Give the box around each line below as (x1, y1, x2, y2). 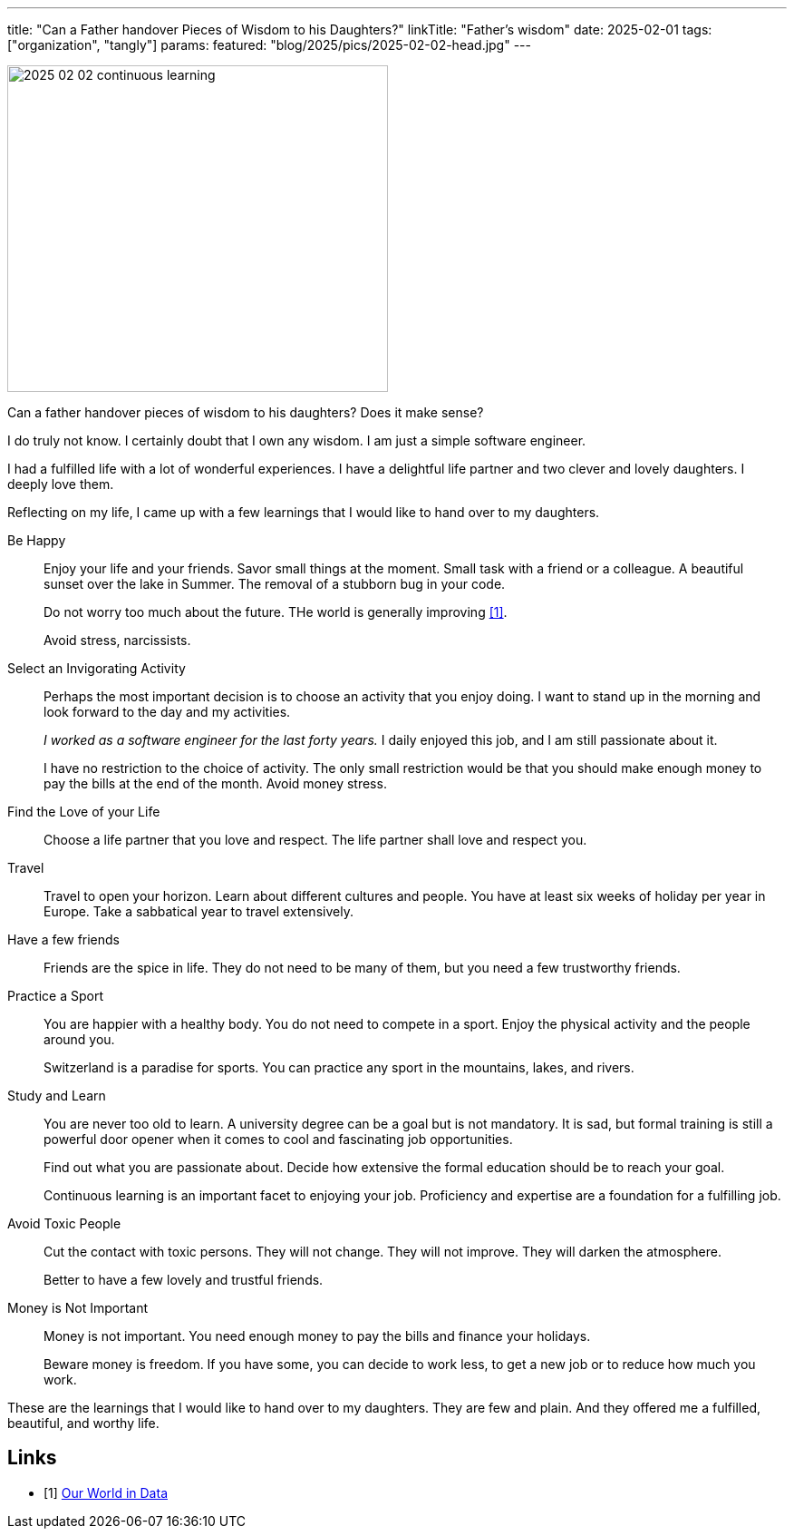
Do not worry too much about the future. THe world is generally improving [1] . (44, 604, 508, 620)
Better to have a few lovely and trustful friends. (44, 1272, 324, 1287)
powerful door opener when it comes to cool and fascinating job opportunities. (44, 1131, 513, 1147)
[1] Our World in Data (44, 1484, 168, 1501)
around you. (44, 1032, 115, 1047)
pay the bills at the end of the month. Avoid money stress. (44, 776, 387, 791)
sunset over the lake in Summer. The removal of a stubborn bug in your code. (44, 576, 506, 592)
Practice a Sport (7, 988, 103, 1003)
